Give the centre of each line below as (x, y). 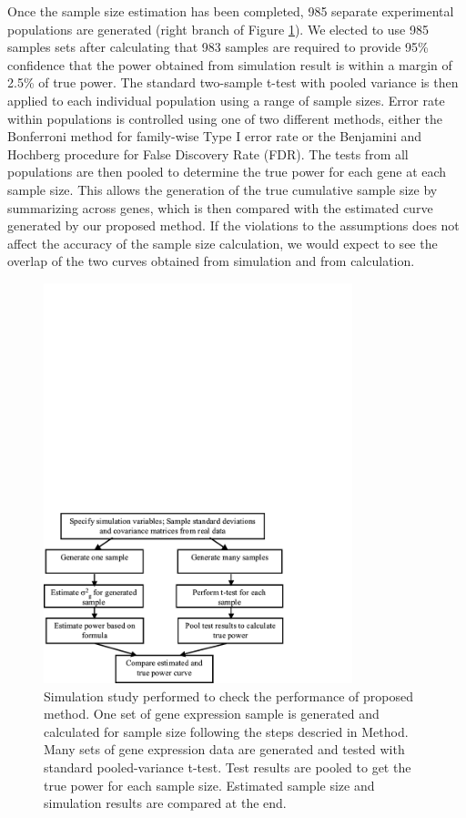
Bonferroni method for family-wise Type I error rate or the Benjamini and (215, 136)
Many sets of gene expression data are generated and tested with (224, 749)
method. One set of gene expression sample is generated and (212, 714)
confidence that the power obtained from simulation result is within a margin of (230, 64)
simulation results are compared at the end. (165, 803)
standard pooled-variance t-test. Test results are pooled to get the (228, 767)
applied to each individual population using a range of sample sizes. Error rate (226, 100)
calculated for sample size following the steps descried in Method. (226, 731)
